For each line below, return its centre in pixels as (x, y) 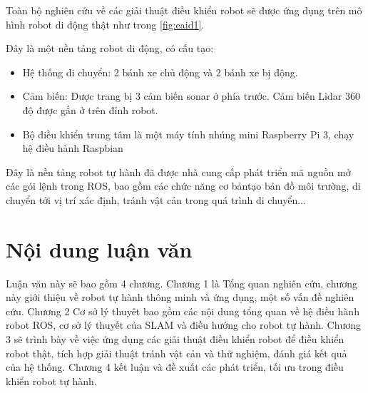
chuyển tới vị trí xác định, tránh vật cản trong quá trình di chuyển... (156, 199)
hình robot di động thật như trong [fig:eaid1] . (105, 24)
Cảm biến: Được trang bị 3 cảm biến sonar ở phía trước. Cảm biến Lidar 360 (191, 96)
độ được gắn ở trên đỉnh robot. (90, 109)
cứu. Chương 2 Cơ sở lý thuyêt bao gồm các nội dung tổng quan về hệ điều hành (183, 311)
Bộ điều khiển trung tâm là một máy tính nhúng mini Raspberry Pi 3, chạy (188, 134)
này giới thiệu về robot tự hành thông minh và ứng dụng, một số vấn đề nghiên (180, 297)
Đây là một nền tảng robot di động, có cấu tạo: (110, 48)
